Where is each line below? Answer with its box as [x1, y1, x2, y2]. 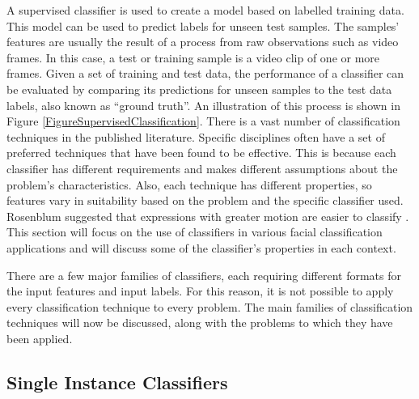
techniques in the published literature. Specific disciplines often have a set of [6, 128, 385, 145]
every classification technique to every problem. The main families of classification [6, 298, 413, 315]
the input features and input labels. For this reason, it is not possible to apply [6, 282, 394, 299]
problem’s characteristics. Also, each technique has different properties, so [6, 176, 372, 193]
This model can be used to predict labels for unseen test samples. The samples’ [6, 17, 400, 34]
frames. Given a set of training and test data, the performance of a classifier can [6, 65, 404, 82]
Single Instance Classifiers [6, 369, 228, 394]
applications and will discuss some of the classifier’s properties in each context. [6, 239, 396, 256]
